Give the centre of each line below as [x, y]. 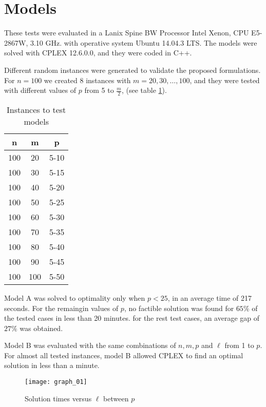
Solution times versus [58, 398]
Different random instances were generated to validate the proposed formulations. [132, 70]
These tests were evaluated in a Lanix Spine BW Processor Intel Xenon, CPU [127, 33]
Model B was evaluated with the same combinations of [90, 345]
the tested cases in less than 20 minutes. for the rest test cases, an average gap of [132, 318]
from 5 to [99, 90]
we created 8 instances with [87, 80]
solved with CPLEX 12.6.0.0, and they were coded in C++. [98, 53]
